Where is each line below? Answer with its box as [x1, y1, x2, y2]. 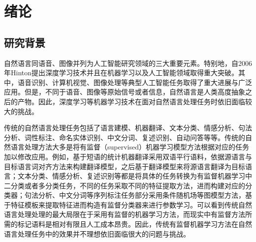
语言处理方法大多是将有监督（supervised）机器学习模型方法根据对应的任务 [10, 142, 249, 152]
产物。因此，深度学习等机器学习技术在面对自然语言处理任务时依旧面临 [17, 96, 245, 106]
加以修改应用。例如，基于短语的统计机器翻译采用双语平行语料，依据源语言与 [4, 151, 252, 161]
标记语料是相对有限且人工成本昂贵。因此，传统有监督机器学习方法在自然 [17, 219, 252, 229]
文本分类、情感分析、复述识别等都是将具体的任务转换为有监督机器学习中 [17, 171, 252, 181]
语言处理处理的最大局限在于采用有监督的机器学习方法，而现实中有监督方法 [4, 209, 245, 219]
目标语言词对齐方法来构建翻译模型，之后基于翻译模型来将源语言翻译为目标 [4, 161, 245, 171]
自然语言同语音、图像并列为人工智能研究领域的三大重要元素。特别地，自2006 [4, 58, 252, 68]
